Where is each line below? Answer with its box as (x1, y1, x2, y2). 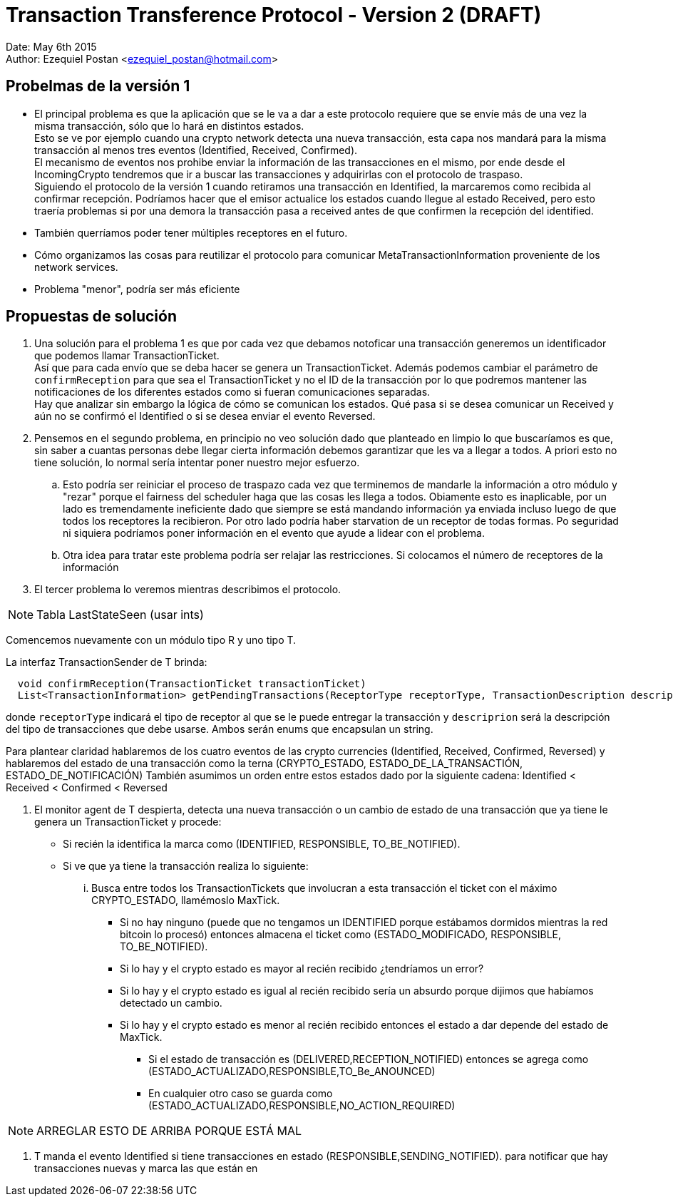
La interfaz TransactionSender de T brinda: (6, 656, 207, 669)
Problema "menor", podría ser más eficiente (34, 282, 240, 295)
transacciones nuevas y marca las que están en (34, 1162, 258, 1175)
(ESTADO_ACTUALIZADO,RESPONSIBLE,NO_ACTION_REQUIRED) (148, 1099, 456, 1112)
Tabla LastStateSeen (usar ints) (36, 607, 204, 622)
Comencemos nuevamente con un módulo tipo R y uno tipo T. (6, 634, 297, 647)
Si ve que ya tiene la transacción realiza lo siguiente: (63, 860, 309, 873)
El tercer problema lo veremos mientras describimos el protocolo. (34, 583, 341, 596)
